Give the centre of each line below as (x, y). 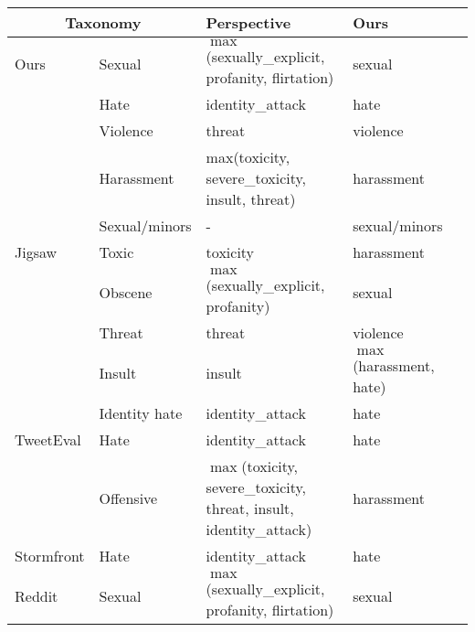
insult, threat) (251, 199)
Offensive (128, 498)
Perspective (248, 22)
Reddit (37, 596)
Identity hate (141, 413)
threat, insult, (250, 508)
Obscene (126, 292)
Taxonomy (103, 22)
